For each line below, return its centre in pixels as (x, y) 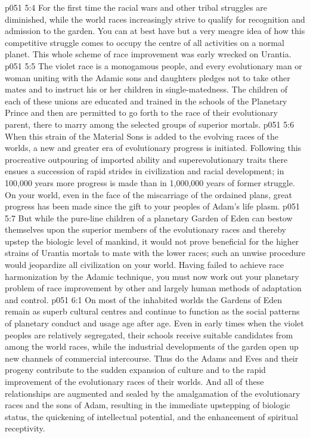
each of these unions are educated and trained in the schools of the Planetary (146, 101)
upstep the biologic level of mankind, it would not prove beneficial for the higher (152, 241)
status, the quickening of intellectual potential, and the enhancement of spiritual (151, 416)
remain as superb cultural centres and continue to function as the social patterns (152, 311)
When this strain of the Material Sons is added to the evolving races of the (142, 136)
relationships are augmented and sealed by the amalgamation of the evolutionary (153, 393)
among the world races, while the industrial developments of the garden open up (152, 346)
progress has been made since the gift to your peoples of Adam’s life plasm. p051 (152, 206)
